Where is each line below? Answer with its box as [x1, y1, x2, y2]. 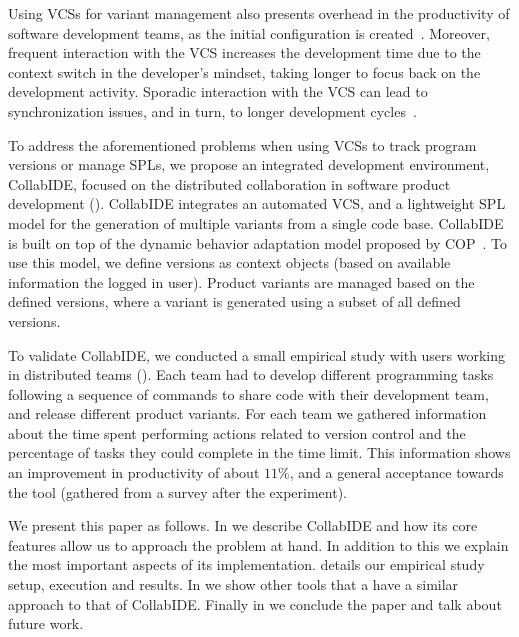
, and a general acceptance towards [289, 462, 504, 483]
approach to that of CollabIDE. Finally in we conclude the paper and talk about [8, 593, 502, 614]
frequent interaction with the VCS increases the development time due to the [8, 42, 481, 63]
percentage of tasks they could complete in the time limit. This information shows [8, 442, 511, 463]
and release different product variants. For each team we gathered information [8, 403, 487, 424]
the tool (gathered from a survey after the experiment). [8, 481, 347, 502]
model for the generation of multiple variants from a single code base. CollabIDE [8, 212, 504, 233]
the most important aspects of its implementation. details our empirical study [8, 554, 485, 575]
